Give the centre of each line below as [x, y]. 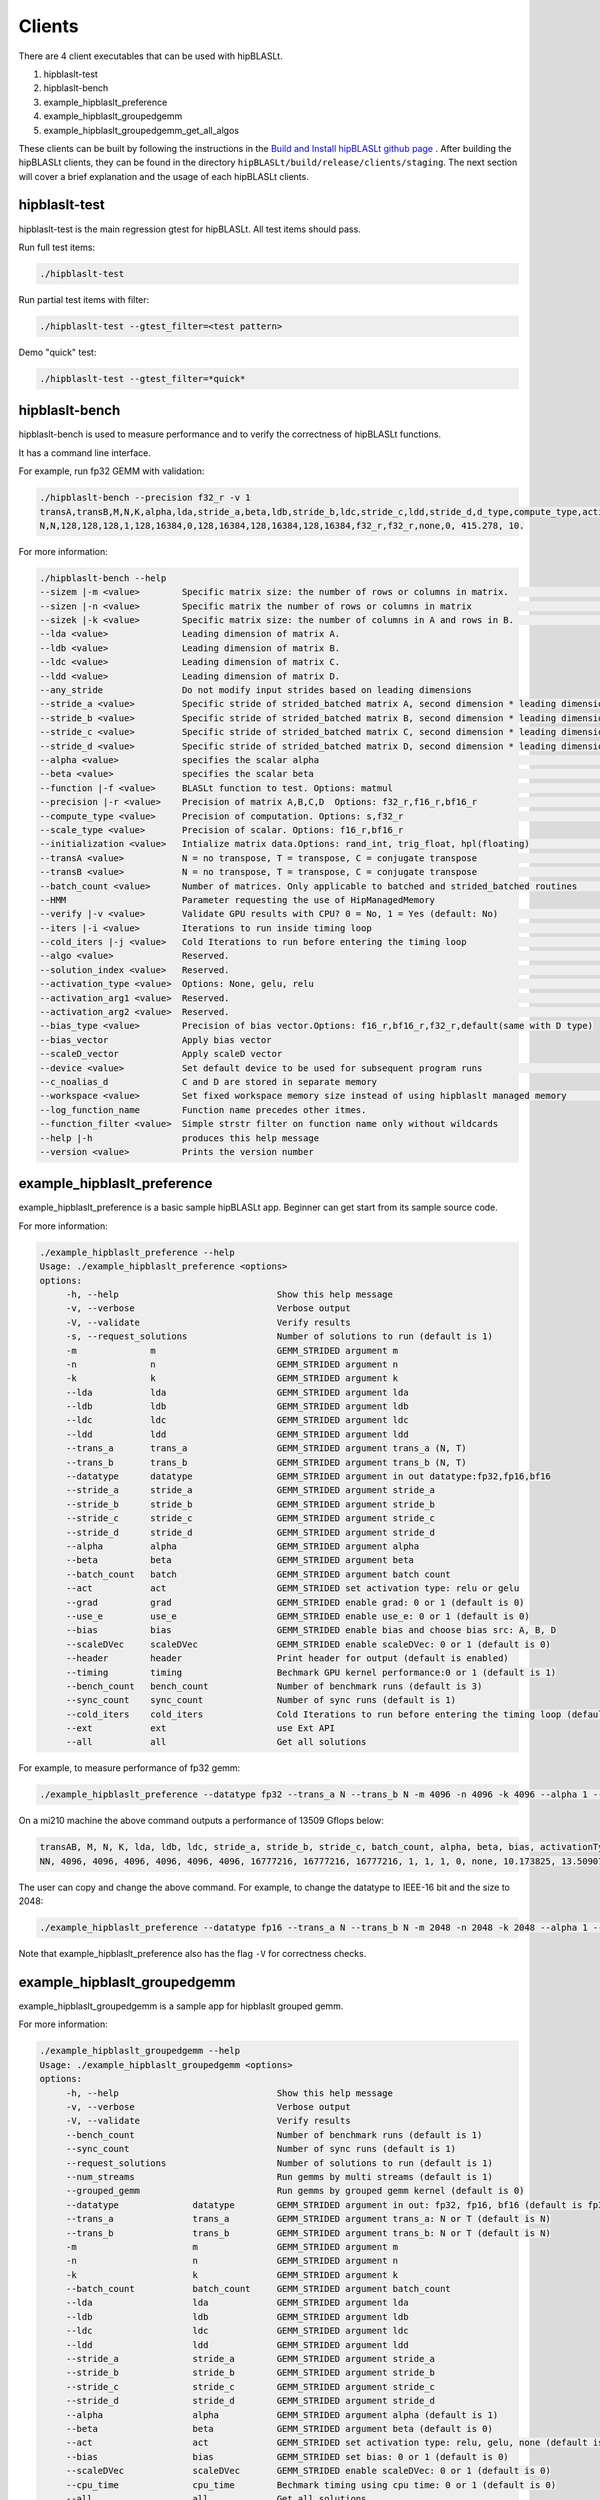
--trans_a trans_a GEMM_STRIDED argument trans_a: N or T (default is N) [308, 2219]
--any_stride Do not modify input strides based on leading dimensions [255, 690]
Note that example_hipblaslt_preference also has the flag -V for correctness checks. [192, 1954]
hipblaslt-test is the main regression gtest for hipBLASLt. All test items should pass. [190, 229]
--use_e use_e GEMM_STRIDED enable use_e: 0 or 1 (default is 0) [297, 1616]
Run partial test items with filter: [84, 299]
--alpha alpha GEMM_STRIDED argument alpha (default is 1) [282, 2414]
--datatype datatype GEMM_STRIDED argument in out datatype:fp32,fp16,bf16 [308, 1476]
